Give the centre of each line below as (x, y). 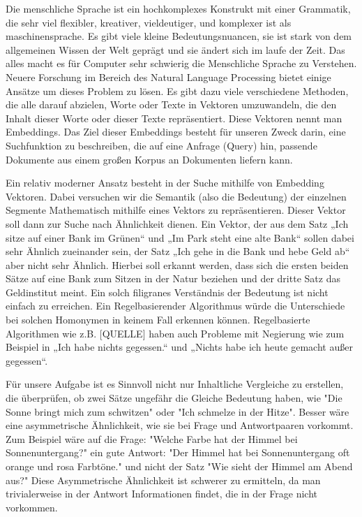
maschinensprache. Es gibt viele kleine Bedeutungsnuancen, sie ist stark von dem (179, 36)
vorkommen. (32, 507)
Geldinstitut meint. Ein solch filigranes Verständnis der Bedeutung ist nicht (167, 292)
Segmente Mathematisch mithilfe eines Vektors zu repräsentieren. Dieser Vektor (176, 210)
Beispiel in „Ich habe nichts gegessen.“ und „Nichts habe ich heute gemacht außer (179, 347)
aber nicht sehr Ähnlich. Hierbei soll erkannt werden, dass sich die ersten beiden (177, 264)
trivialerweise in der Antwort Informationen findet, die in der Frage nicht (162, 494)
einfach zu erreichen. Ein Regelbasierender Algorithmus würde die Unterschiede (175, 306)
